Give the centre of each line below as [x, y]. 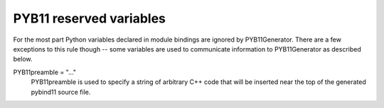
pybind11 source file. [61, 92]
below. [23, 59]
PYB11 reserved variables [90, 18]
